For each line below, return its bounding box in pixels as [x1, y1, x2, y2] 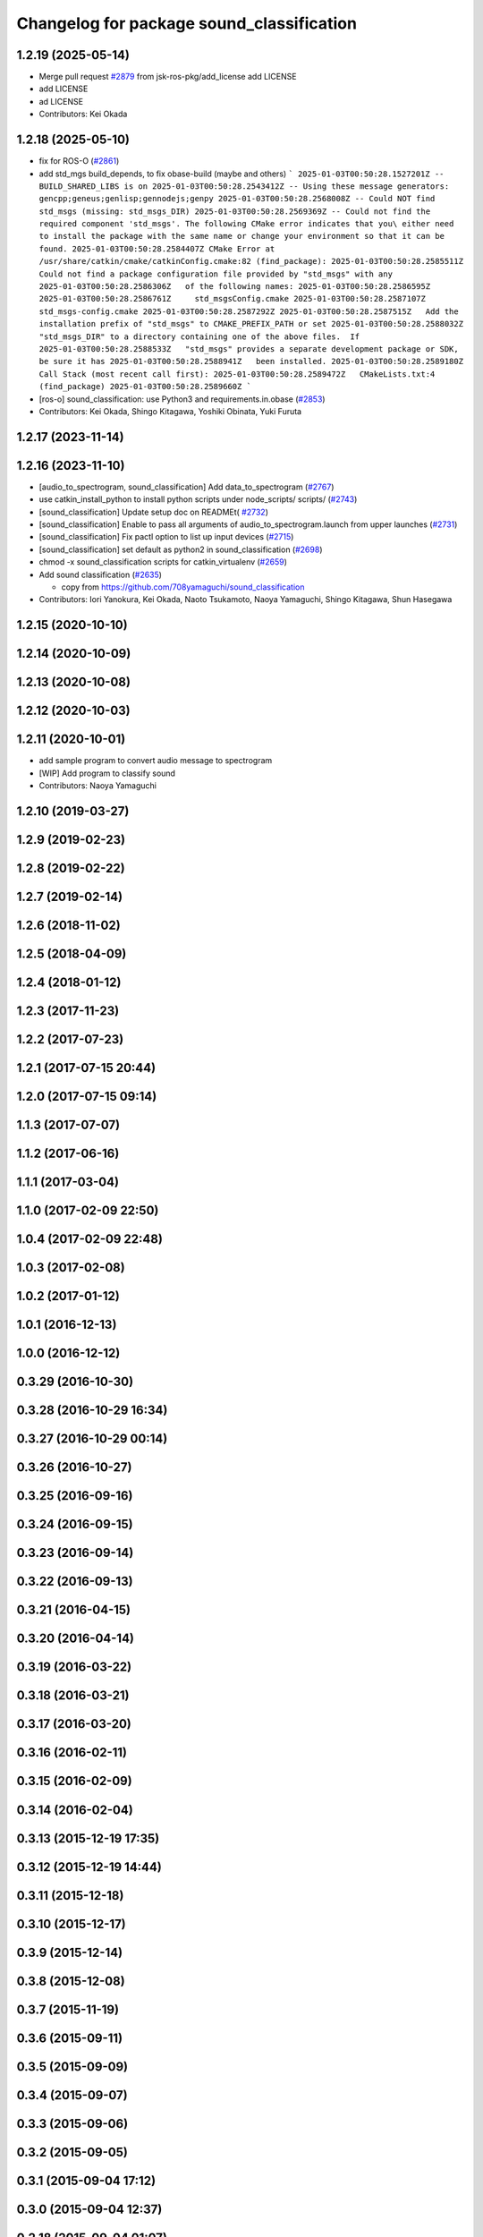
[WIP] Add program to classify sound [38, 768, 176, 778]
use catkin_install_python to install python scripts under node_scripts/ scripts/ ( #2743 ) [38, 494, 358, 505]
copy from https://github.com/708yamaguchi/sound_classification [61, 582, 305, 592]
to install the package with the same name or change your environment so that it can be [38, 231, 445, 242]
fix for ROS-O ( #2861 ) [38, 156, 120, 166]
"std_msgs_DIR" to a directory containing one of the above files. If [38, 331, 360, 342]
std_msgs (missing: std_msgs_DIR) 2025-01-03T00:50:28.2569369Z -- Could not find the [38, 206, 431, 217]
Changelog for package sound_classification [16, 13, 358, 33]
